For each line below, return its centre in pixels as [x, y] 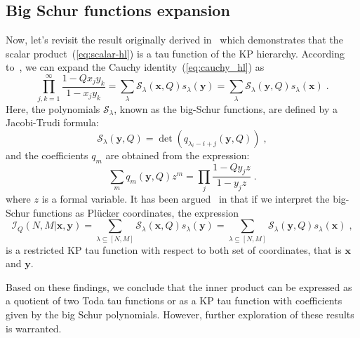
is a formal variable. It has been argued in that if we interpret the [186, 199]
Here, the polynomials [53, 108]
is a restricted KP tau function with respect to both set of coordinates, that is [174, 249]
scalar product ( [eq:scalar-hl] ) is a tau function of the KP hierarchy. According [175, 53]
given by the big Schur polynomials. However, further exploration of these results [180, 314]
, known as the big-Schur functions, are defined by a [226, 108]
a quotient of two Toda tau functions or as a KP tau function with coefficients [174, 300]
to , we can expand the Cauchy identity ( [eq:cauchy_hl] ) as [135, 67]
